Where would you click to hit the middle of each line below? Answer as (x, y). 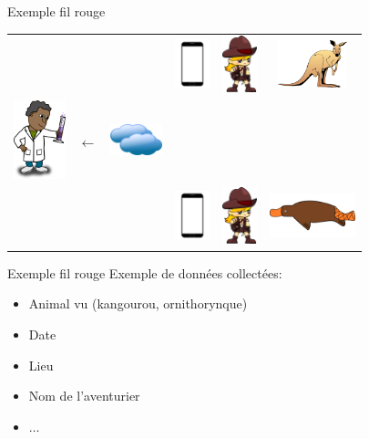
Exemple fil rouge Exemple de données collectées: (145, 272)
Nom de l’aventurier (84, 396)
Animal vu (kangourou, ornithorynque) (138, 303)
